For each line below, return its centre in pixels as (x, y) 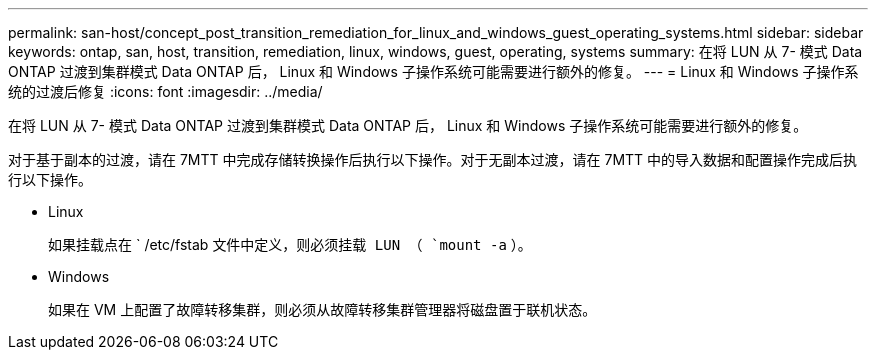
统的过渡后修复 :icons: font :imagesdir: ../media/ (165, 91)
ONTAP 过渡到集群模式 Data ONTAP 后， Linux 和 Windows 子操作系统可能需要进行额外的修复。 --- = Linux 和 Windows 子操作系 (433, 71)
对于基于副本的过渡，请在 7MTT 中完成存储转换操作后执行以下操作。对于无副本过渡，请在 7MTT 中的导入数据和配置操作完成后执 (433, 159)
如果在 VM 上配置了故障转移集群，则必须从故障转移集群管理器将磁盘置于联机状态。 (322, 309)
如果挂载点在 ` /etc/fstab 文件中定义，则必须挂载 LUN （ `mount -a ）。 (290, 244)
